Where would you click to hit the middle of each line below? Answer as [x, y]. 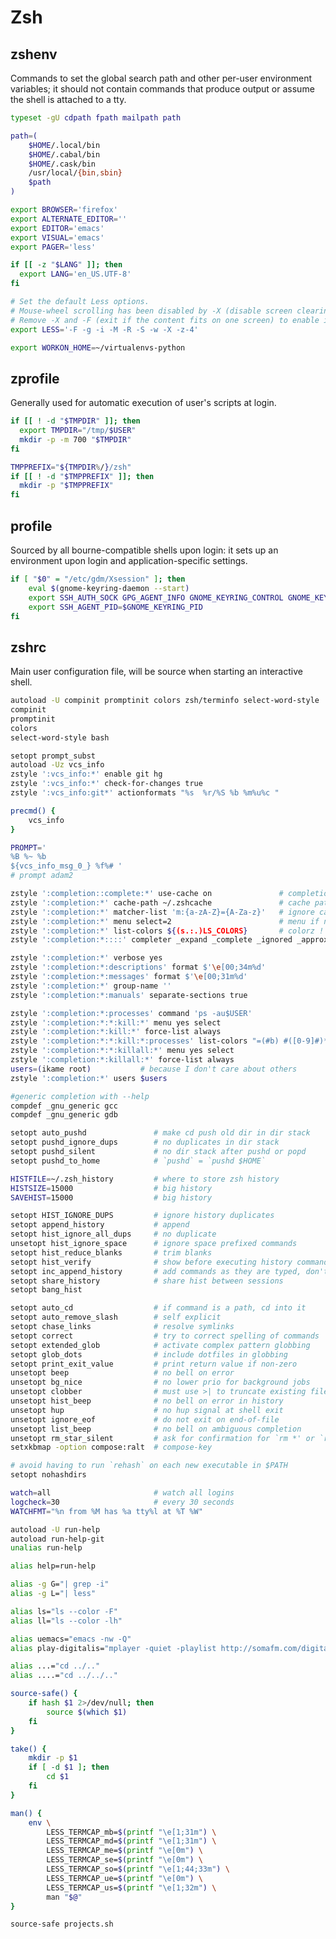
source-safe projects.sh [62, 1924]
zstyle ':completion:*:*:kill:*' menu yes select [116, 1022]
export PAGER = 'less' [53, 247]
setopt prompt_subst [53, 756]
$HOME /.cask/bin [62, 164]
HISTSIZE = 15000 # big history [111, 1188]
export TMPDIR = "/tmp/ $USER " [78, 431]
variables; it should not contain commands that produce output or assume [162, 89]
